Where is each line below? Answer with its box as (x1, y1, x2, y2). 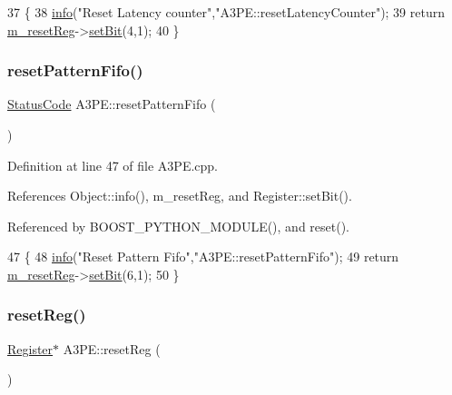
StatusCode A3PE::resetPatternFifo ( (7, 94, 216, 114)
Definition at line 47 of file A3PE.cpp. (7, 155, 219, 174)
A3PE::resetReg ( (63, 339, 161, 358)
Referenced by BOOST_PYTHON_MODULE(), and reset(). (7, 216, 350, 235)
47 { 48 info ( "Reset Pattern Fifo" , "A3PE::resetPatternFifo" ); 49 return (7, 247, 399, 266)
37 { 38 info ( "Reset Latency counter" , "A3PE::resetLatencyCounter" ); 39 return (7, 3, 446, 21)
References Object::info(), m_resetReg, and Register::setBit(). (7, 186, 352, 205)
